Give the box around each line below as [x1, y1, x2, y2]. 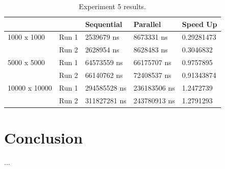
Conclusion [4, 127, 83, 148]
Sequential [85, 18, 122, 29]
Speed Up [182, 18, 217, 29]
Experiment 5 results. [79, 1, 146, 11]
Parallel [133, 18, 161, 29]
